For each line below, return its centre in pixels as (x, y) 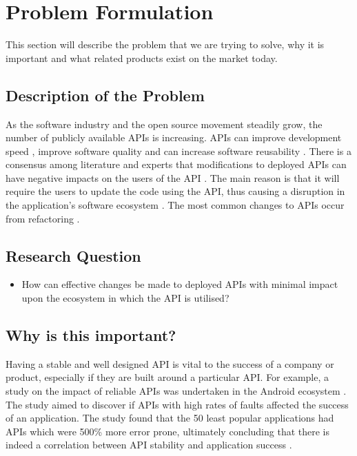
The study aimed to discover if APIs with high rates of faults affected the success (177, 404)
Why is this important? (91, 335)
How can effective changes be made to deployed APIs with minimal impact (180, 284)
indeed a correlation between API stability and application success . (149, 445)
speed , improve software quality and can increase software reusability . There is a (178, 151)
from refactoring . (43, 218)
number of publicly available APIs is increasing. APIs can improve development (174, 137)
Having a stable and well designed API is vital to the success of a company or (170, 363)
